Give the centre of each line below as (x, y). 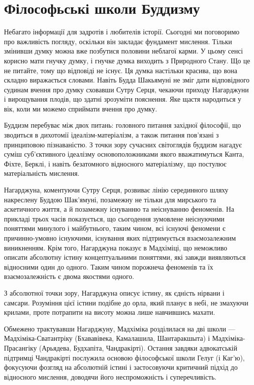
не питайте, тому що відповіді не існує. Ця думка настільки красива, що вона (121, 70)
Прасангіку (20, 347)
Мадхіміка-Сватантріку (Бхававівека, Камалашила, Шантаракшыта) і (107, 338)
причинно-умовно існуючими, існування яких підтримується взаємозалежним (120, 238)
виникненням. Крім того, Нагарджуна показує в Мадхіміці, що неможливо (116, 247)
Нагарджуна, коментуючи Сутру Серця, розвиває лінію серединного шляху (116, 190)
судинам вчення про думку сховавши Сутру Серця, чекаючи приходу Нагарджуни (127, 89)
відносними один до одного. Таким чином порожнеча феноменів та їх (109, 266)
